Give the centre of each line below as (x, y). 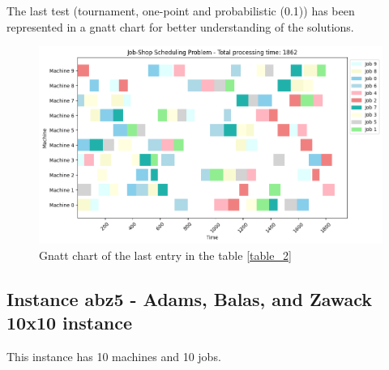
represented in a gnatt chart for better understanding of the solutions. (180, 26)
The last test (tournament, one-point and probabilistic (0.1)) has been (181, 11)
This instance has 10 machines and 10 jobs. (114, 356)
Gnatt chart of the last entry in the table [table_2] (165, 255)
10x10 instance (70, 323)
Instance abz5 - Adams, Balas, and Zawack (190, 298)
